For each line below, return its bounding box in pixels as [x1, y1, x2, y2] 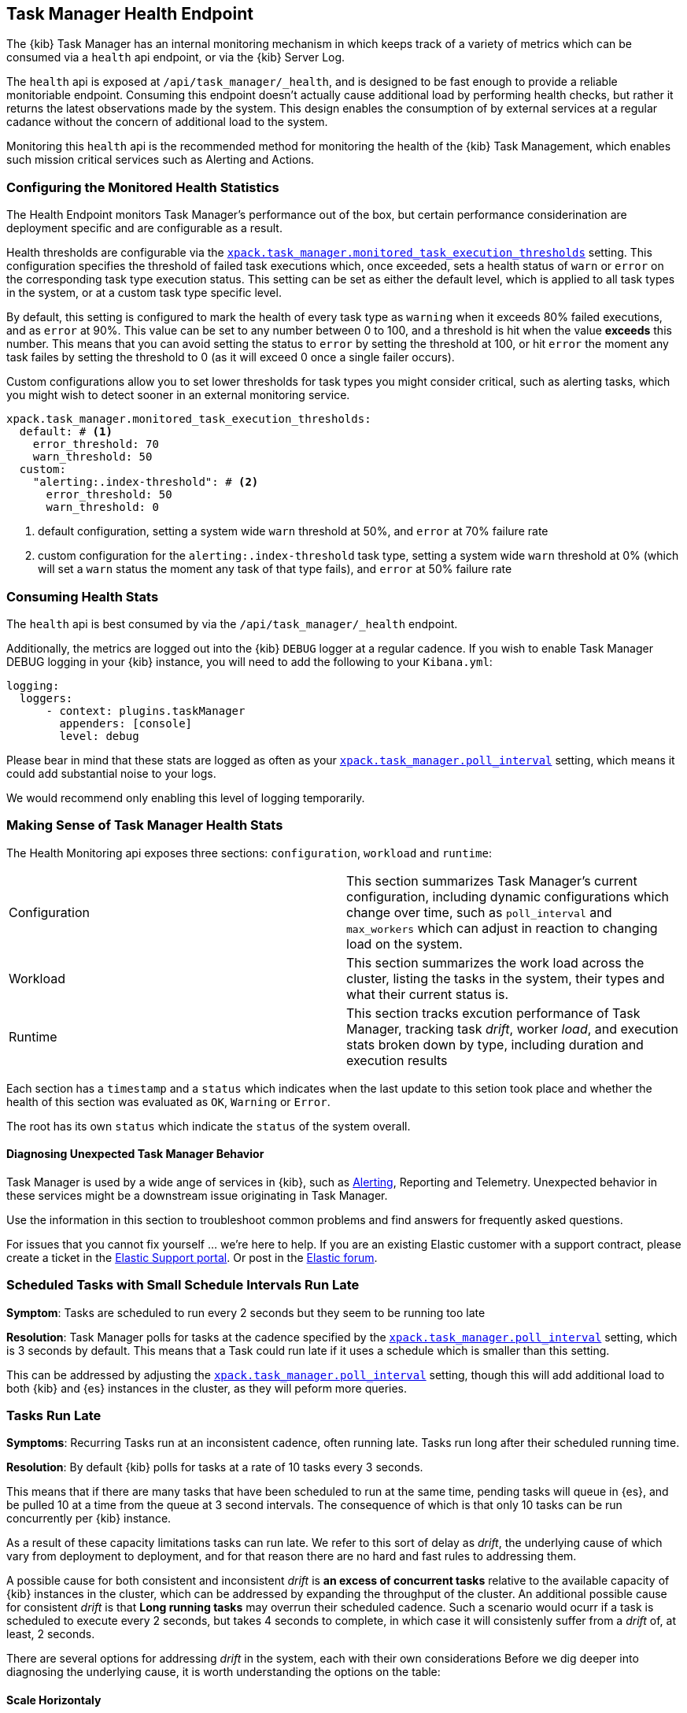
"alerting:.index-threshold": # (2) [32, 475, 259, 489]
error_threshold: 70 [32, 438, 159, 451]
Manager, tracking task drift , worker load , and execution [346, 1020, 678, 1037]
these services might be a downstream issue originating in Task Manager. [6, 1188, 388, 1202]
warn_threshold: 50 [32, 450, 153, 464]
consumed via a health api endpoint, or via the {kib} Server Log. [6, 50, 345, 65]
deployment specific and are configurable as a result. [6, 221, 283, 235]
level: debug [59, 729, 139, 742]
